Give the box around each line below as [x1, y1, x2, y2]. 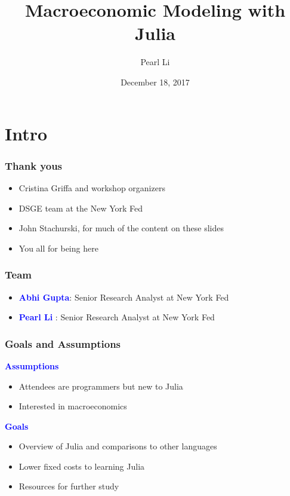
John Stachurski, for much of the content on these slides [18, 222, 224, 234]
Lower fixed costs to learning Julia [18, 460, 145, 472]
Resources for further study [18, 480, 119, 492]
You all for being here [18, 241, 98, 254]
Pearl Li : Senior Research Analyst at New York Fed [18, 311, 215, 323]
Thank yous [5, 158, 63, 173]
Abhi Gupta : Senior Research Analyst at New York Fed [18, 290, 229, 303]
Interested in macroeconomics [18, 400, 127, 412]
